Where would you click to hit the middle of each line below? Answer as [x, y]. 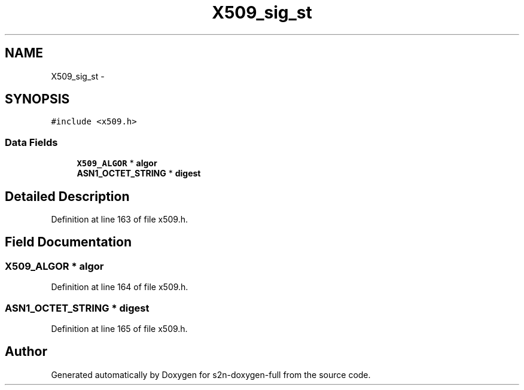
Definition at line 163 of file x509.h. [119, 220]
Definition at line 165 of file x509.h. [119, 329]
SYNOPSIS [37, 99]
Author [26, 352]
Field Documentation [68, 242]
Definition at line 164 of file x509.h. [120, 287]
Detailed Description [67, 196]
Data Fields [31, 142]
